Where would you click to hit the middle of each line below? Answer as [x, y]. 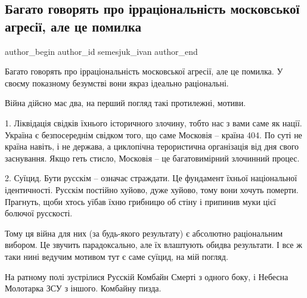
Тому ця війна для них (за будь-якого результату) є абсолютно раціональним [144, 233]
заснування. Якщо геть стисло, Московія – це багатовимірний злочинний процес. [152, 158]
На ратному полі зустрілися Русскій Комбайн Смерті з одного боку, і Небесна [147, 276]
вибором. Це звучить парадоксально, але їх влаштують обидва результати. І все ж [153, 245]
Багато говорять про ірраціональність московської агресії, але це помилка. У [144, 71]
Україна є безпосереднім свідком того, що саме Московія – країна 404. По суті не [153, 134]
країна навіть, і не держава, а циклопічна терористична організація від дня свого [152, 146]
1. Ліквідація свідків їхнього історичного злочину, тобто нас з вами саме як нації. [153, 122]
